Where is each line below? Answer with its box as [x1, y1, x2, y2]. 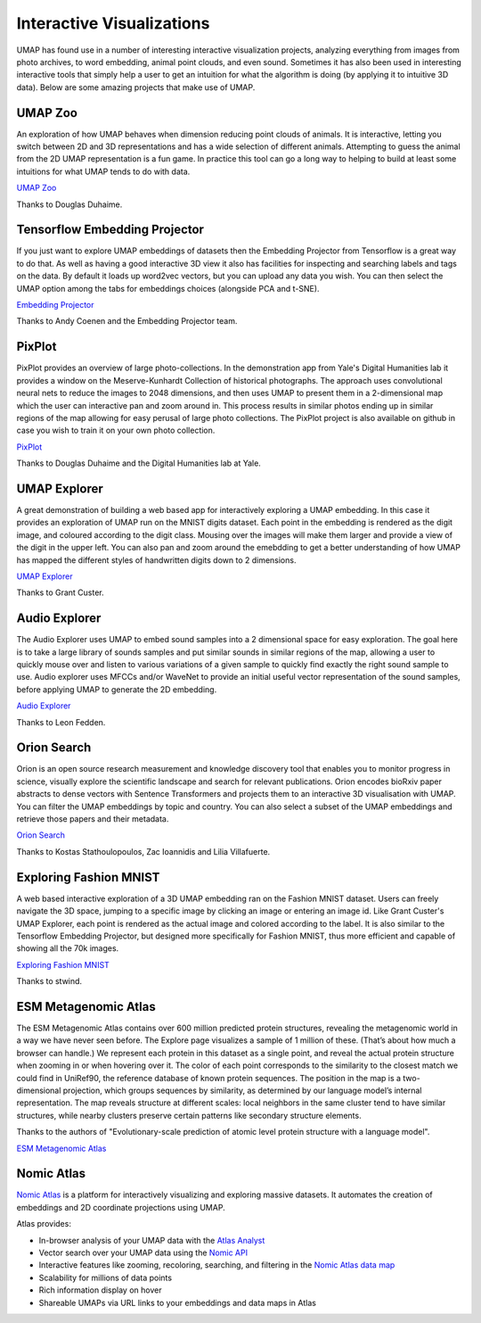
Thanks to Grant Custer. [16, 587, 104, 598]
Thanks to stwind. [16, 976, 83, 987]
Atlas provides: [16, 1219, 71, 1229]
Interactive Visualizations [16, 13, 210, 33]
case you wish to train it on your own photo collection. [16, 425, 216, 436]
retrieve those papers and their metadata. [16, 814, 169, 824]
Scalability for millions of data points [38, 1272, 173, 1283]
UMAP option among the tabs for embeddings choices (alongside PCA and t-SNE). [16, 283, 320, 294]
